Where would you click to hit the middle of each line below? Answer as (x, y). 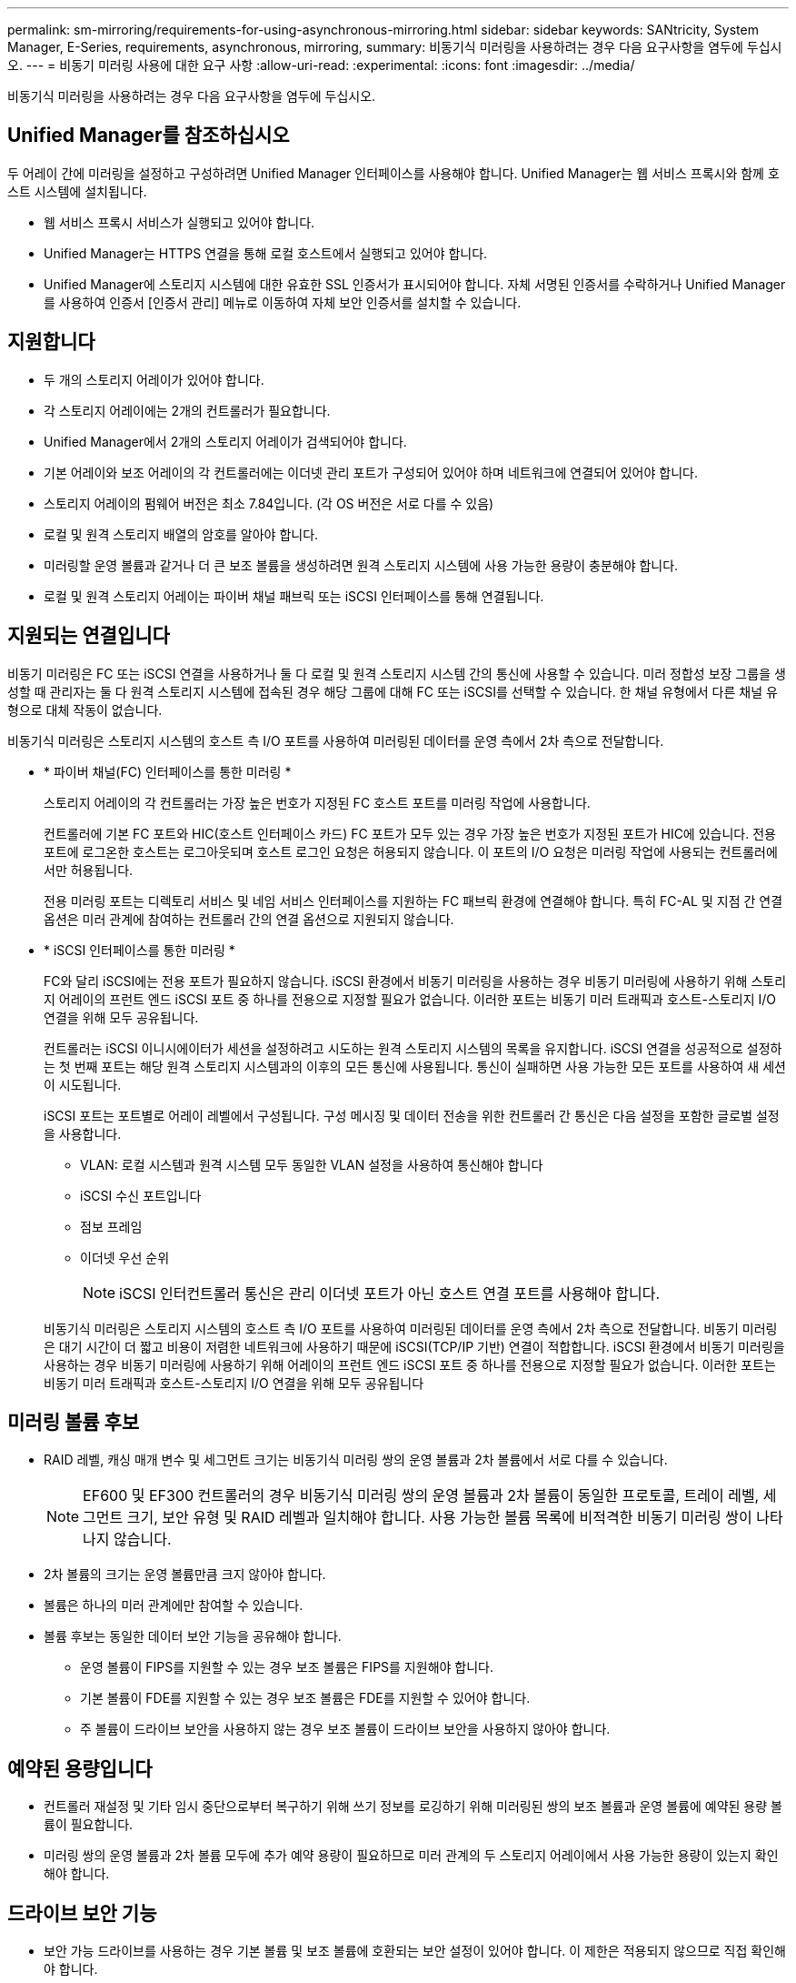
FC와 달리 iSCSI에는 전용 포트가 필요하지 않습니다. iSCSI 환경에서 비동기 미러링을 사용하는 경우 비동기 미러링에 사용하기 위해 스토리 (415, 981)
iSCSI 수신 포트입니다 (141, 1195)
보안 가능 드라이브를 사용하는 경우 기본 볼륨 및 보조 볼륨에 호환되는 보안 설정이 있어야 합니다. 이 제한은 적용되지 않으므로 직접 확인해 (415, 1951)
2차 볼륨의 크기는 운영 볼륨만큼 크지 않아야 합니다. (185, 1575)
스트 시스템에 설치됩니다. (77, 191)
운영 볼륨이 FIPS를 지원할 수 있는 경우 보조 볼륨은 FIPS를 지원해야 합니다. (287, 1667)
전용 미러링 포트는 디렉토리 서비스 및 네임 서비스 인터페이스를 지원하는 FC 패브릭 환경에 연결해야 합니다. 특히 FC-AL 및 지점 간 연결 (413, 901)
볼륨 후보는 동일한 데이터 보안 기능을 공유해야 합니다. (193, 1636)
